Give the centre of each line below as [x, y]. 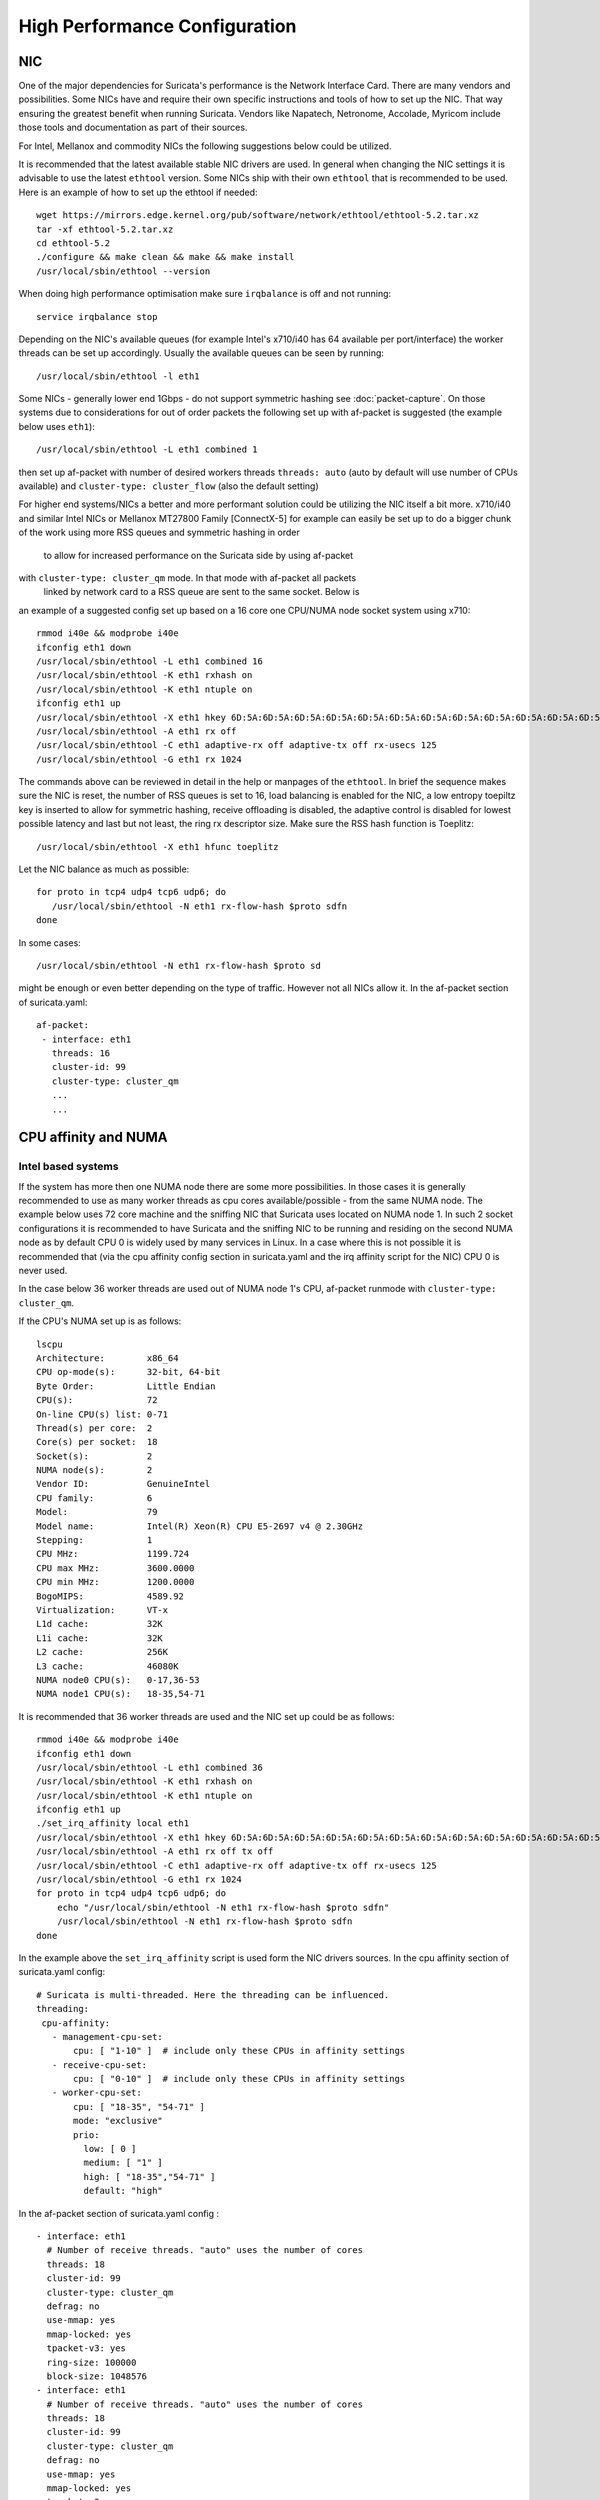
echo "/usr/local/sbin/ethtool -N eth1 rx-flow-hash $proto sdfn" [223, 1907]
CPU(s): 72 [97, 1400]
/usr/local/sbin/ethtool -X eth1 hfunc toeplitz [157, 846]
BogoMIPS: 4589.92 [110, 1596]
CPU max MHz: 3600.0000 [115, 1568]
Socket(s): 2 [94, 1456]
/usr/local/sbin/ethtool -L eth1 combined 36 [150, 1767]
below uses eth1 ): [56, 426]
